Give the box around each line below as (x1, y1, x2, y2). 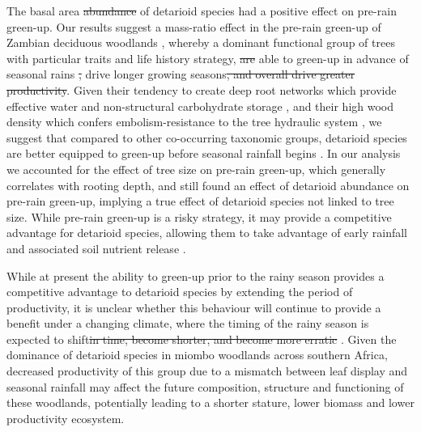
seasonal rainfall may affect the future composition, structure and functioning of (6, 378, 404, 395)
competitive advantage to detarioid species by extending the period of (6, 283, 353, 300)
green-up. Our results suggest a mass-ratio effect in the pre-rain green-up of (6, 18, 381, 35)
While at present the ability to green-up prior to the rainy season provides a (6, 267, 385, 284)
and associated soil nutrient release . (6, 239, 186, 256)
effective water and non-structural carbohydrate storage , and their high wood (6, 97, 394, 114)
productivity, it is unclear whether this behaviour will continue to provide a (6, 299, 381, 316)
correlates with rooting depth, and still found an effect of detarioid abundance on (6, 176, 410, 193)
